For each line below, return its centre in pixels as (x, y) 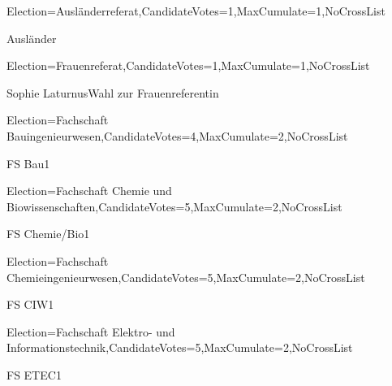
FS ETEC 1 (34, 374)
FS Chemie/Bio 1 (48, 234)
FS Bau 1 (28, 163)
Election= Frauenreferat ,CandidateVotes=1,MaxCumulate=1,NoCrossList (188, 65)
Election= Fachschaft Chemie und (89, 191)
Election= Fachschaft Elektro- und (91, 331)
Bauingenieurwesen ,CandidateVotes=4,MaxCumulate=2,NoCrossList (177, 135)
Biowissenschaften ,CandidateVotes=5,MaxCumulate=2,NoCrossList (174, 206)
